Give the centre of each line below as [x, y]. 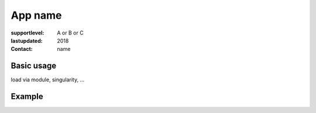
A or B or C [71, 33]
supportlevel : [28, 33]
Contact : [22, 49]
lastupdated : [27, 40]
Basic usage [34, 66]
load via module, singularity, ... [48, 80]
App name [36, 15]
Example [27, 97]
